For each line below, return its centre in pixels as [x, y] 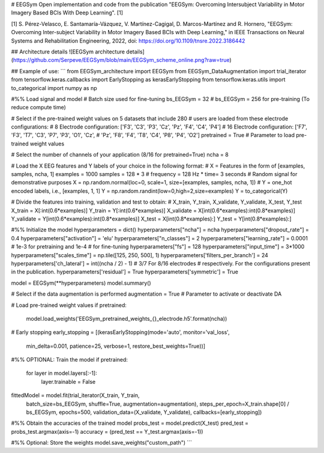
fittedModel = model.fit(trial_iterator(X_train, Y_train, [76, 395]
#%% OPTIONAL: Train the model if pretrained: [70, 360]
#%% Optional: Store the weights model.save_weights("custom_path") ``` [101, 443]
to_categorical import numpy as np [54, 88]
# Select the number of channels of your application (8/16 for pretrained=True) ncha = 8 [120, 155]
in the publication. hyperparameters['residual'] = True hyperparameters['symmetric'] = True [125, 272]
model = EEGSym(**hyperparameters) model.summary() [81, 283]
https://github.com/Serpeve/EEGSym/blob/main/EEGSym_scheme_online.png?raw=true [121, 60]
